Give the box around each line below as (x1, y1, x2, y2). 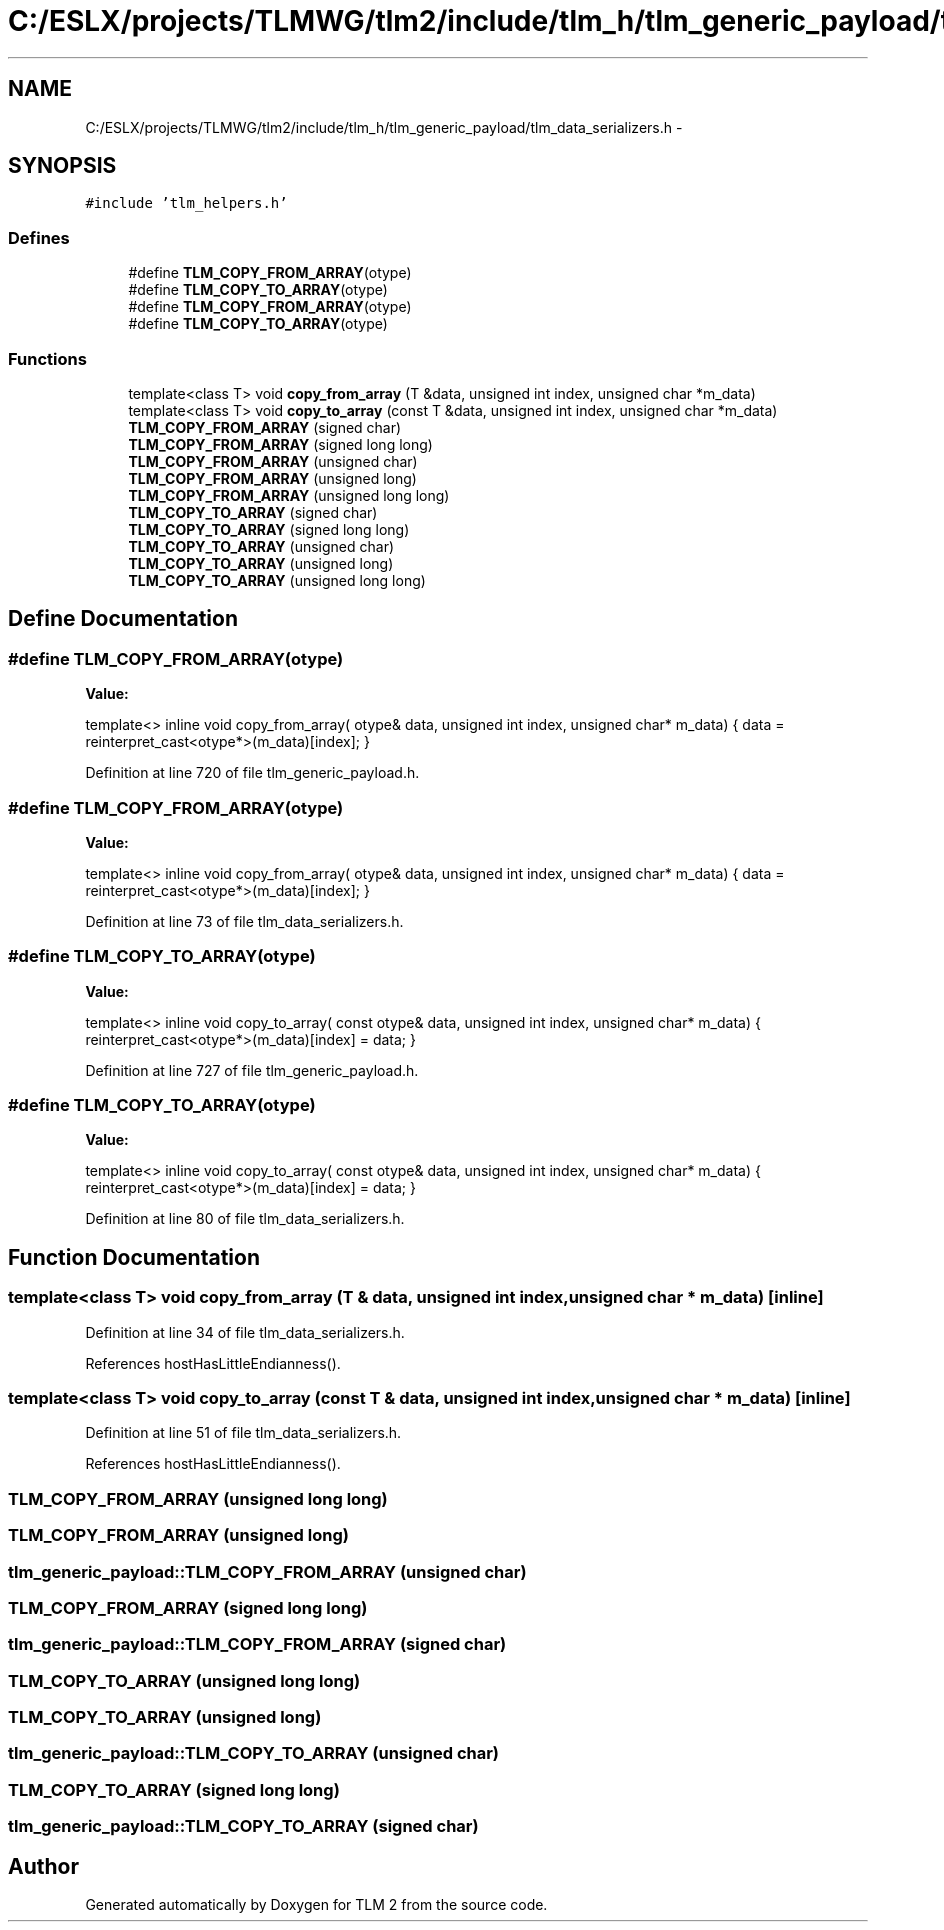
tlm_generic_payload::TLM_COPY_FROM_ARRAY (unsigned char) (8, 1561, 527, 1582)
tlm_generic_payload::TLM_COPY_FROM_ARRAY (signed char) (8, 1634, 507, 1655)
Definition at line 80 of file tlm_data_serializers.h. (85, 1210, 405, 1228)
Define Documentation (8, 606, 238, 632)
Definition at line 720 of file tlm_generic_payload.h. (85, 764, 420, 782)
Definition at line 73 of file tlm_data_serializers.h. (85, 912, 404, 930)
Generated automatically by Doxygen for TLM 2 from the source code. (85, 1895, 548, 1913)
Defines (8, 227, 70, 248)
